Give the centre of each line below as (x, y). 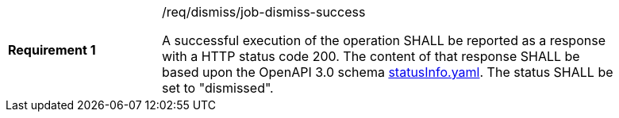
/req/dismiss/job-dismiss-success (264, 12)
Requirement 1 (52, 50)
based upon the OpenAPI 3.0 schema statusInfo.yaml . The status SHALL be (388, 72)
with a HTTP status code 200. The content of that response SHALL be (371, 56)
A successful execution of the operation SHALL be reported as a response (384, 40)
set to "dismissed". (218, 88)
